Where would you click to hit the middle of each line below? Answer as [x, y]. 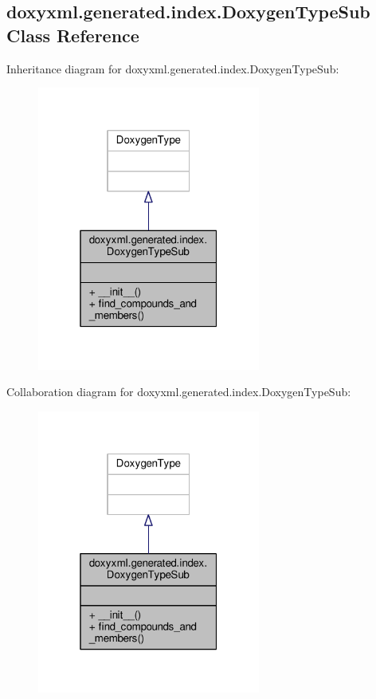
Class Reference [73, 35]
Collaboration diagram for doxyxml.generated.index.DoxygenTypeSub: [179, 392]
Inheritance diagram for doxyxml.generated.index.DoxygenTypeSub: [173, 68]
